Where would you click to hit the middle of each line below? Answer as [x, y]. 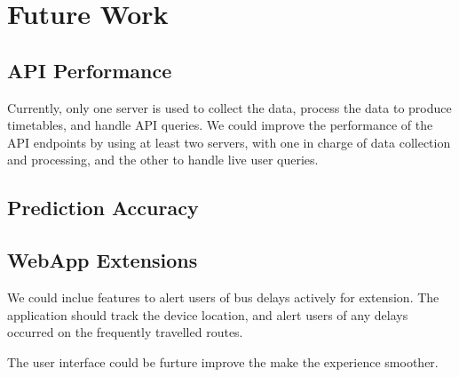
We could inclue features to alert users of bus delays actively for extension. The [223, 297]
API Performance [90, 70]
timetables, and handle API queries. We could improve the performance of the [220, 125]
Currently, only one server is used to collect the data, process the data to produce [229, 107]
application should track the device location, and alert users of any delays [208, 314]
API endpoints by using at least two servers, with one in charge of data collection [229, 142]
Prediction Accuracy [103, 208]
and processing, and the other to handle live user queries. [163, 160]
